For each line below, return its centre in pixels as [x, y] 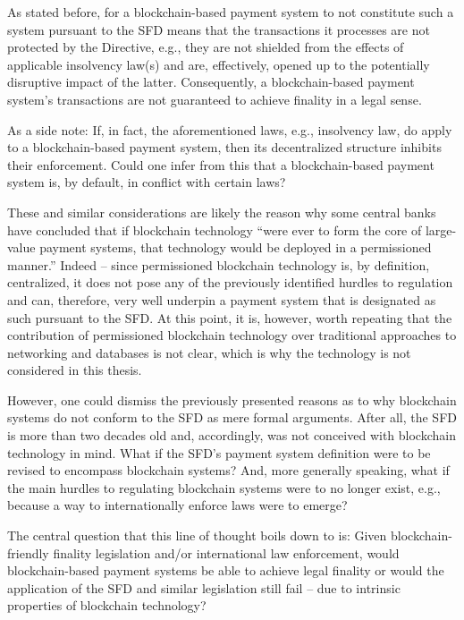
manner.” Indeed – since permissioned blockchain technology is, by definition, [219, 264]
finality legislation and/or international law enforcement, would [226, 552]
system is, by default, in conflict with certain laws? [147, 182]
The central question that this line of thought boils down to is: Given [197, 535]
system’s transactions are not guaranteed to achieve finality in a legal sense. [215, 99]
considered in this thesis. [75, 370]
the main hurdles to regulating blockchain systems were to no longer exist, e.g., [224, 487]
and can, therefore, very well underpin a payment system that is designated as [222, 299]
